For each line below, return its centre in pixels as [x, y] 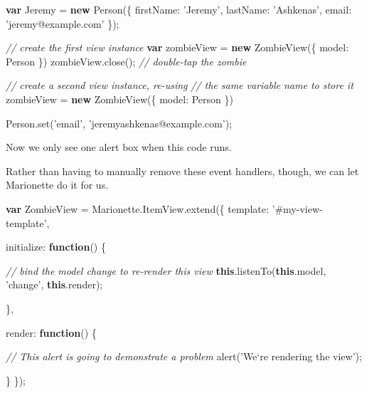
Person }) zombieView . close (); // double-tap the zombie [126, 61]
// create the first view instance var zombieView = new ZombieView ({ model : [177, 47]
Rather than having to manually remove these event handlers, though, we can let [182, 171]
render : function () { [51, 332]
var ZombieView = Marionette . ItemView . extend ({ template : [137, 208]
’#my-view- [297, 208]
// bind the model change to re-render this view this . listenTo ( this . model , [166, 270]
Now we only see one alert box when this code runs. [119, 147]
